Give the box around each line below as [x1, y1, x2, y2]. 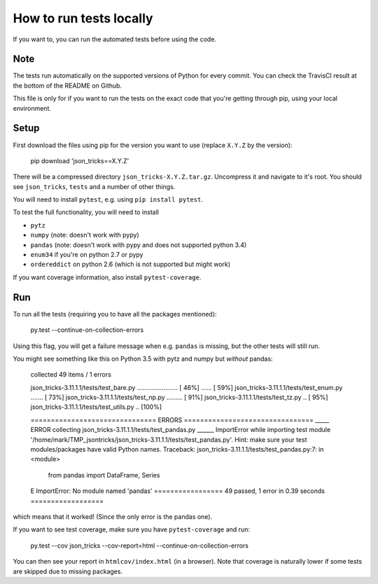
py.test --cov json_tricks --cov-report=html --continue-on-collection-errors [30, 541, 248, 550]
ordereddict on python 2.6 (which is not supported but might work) [30, 260, 231, 269]
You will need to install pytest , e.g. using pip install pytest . [13, 195, 203, 204]
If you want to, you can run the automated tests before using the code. [13, 35, 217, 43]
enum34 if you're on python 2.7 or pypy [30, 251, 143, 259]
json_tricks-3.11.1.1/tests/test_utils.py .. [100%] [30, 403, 162, 411]
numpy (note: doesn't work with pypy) [30, 231, 139, 239]
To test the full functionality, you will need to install [13, 208, 160, 216]
